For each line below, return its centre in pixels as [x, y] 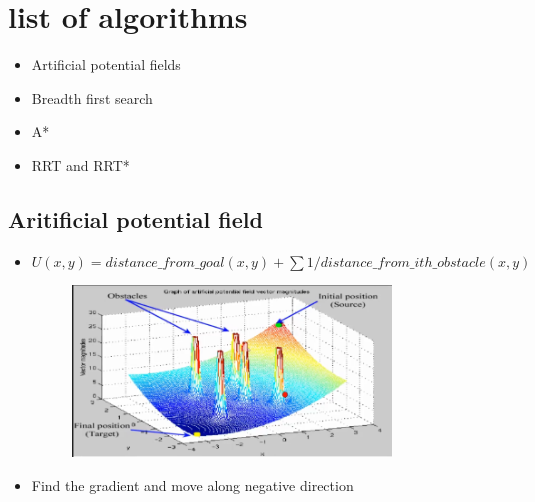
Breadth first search [92, 97]
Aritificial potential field [135, 218]
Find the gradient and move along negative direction [192, 484]
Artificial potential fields [106, 64]
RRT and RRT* [80, 164]
